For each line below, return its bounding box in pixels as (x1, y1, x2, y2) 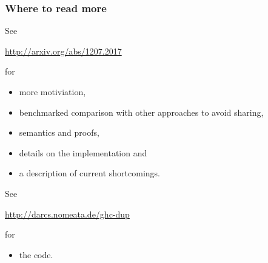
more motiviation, (19, 85, 86, 98)
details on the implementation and (19, 146, 147, 159)
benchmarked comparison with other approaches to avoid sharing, (19, 105, 264, 118)
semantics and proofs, (19, 126, 99, 139)
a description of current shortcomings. (19, 167, 160, 179)
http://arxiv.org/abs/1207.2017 (5, 44, 122, 57)
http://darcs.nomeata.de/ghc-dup (5, 207, 130, 220)
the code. (19, 248, 53, 261)
